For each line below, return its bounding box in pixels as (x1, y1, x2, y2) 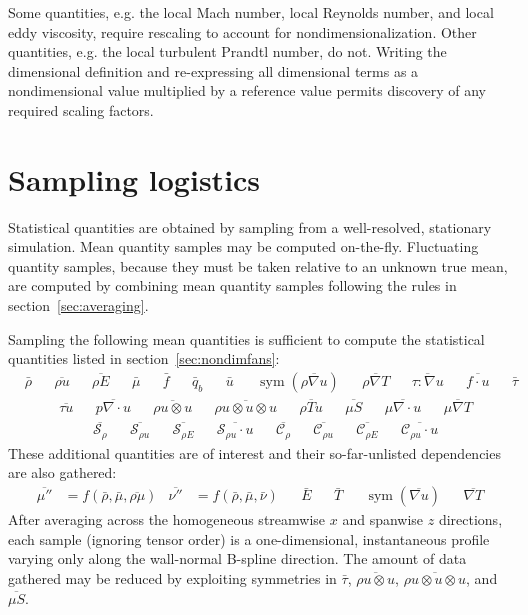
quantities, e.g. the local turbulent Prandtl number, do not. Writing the (8, 41, 447, 62)
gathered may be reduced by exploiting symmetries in (8, 568, 337, 589)
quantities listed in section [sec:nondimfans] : (8, 348, 280, 369)
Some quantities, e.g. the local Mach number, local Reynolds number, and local (8, 2, 494, 22)
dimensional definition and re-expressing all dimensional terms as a (8, 60, 419, 81)
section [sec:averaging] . (8, 295, 149, 316)
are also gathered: (8, 462, 117, 483)
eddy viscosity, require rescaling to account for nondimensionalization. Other (8, 21, 477, 42)
